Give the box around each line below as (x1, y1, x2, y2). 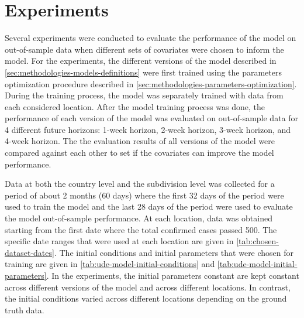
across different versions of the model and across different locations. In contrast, (5, 281, 291, 293)
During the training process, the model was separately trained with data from (5, 89, 284, 101)
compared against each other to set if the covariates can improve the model (5, 146, 274, 159)
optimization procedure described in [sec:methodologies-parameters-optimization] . (5, 77, 297, 90)
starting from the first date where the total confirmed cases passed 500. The (5, 223, 277, 235)
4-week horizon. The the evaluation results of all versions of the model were (5, 135, 275, 147)
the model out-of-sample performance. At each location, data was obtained (5, 212, 272, 224)
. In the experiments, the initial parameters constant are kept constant (46, 269, 299, 281)
